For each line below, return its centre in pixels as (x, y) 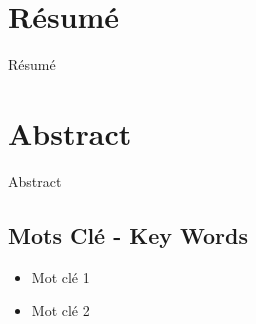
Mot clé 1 (60, 276)
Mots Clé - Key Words (128, 234)
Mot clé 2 (60, 310)
